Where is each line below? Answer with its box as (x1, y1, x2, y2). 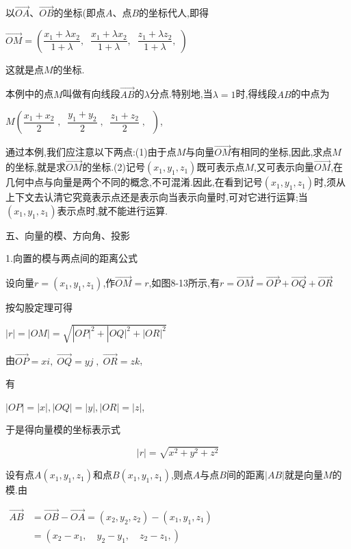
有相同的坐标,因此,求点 (231, 145, 333, 159)
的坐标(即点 (53, 5, 105, 20)
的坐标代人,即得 (139, 5, 209, 20)
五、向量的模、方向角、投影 (5, 228, 130, 242)
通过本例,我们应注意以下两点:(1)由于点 (5, 145, 177, 159)
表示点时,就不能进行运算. (57, 203, 168, 217)
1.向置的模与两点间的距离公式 (5, 251, 138, 265)
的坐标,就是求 (5, 160, 66, 174)
